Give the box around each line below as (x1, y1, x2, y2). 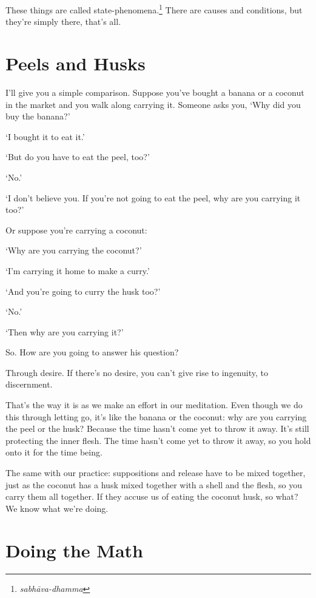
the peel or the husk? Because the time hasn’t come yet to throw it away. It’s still (5, 422, 309, 435)
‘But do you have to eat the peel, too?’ (5, 150, 150, 163)
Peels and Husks (5, 51, 146, 76)
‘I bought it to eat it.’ (5, 130, 85, 143)
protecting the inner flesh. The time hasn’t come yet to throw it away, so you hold (5, 434, 311, 446)
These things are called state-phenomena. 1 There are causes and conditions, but (5, 2, 303, 16)
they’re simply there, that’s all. (5, 15, 121, 28)
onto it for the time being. (5, 446, 103, 459)
